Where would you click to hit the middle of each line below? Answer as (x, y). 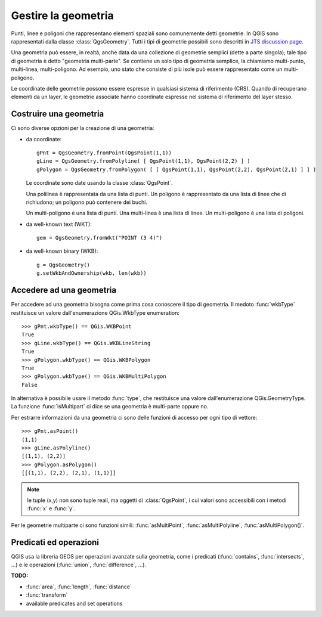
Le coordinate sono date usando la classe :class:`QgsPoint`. (99, 183)
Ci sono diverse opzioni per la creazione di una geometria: (83, 128)
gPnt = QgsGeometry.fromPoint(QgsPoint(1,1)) (104, 153)
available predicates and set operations (74, 603)
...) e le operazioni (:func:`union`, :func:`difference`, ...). (78, 565)
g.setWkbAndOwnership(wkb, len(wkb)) (92, 273)
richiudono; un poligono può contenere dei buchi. (86, 202)
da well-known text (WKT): (59, 224)
